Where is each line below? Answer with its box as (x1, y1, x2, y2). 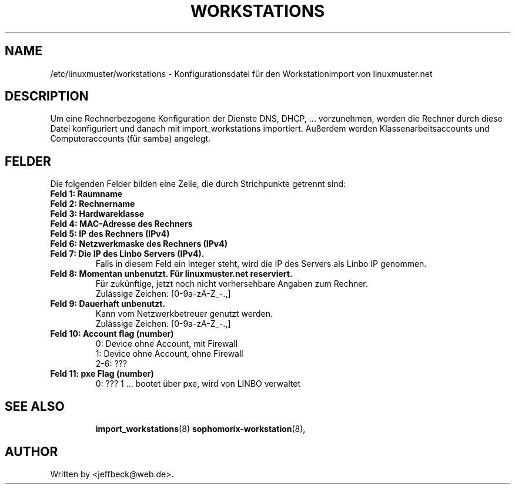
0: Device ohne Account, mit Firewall (95, 339, 238, 349)
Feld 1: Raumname (50, 189, 123, 199)
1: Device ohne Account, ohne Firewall (95, 349, 243, 359)
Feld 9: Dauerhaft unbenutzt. (50, 299, 166, 309)
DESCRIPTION (5, 89, 89, 104)
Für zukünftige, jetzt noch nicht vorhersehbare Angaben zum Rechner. (95, 279, 368, 289)
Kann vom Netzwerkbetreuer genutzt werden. (95, 309, 273, 319)
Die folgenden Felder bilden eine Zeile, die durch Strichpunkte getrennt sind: (50, 179, 346, 189)
